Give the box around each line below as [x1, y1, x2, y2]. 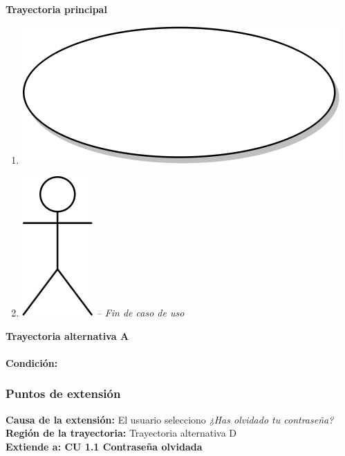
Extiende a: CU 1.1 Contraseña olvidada [6, 439, 203, 453]
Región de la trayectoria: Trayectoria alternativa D [6, 426, 236, 440]
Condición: [6, 355, 58, 370]
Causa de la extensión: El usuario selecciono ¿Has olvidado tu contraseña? [6, 412, 334, 426]
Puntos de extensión [6, 385, 121, 402]
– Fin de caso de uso [96, 305, 185, 320]
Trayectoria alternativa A [6, 328, 129, 343]
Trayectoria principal [6, 2, 107, 16]
